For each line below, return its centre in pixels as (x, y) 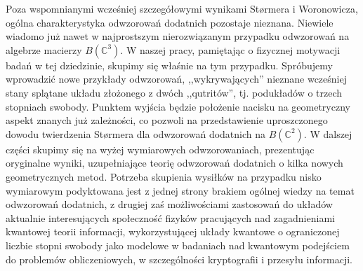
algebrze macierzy (44, 49)
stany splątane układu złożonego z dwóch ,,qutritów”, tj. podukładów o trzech (174, 92)
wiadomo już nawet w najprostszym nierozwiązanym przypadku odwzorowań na (178, 36)
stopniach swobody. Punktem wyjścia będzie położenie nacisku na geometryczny (178, 106)
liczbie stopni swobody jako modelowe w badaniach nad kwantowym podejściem (178, 245)
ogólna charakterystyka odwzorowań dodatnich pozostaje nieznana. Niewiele (170, 22)
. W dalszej (328, 133)
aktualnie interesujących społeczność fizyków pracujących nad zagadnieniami (170, 217)
